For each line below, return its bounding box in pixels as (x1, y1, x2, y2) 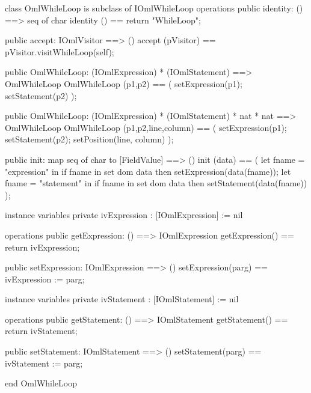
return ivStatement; (5, 324, 78, 337)
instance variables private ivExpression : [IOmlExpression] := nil (5, 209, 243, 221)
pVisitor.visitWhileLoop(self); (5, 45, 114, 58)
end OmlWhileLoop (5, 377, 77, 389)
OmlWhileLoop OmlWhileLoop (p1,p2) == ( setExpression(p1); (5, 77, 242, 90)
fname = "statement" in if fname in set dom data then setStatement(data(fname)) (5, 177, 307, 189)
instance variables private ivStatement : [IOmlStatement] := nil (5, 293, 239, 305)
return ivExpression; (5, 240, 80, 253)
